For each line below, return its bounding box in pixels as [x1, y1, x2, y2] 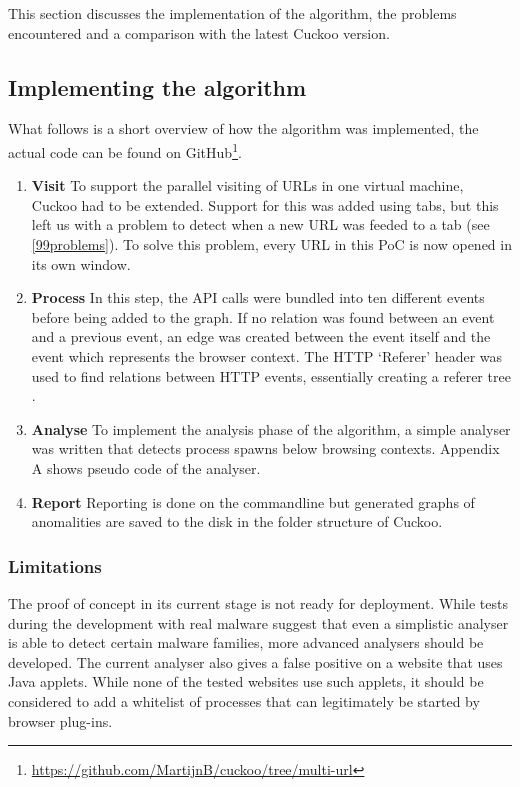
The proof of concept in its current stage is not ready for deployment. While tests [8, 592, 508, 613]
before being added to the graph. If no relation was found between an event [31, 306, 495, 327]
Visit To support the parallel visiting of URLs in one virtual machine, [31, 175, 464, 196]
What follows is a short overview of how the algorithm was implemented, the [8, 118, 479, 139]
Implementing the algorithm [8, 71, 307, 102]
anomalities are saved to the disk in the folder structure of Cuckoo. [31, 511, 443, 532]
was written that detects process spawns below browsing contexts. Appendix [31, 438, 500, 459]
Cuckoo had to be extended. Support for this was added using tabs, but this [31, 194, 499, 215]
